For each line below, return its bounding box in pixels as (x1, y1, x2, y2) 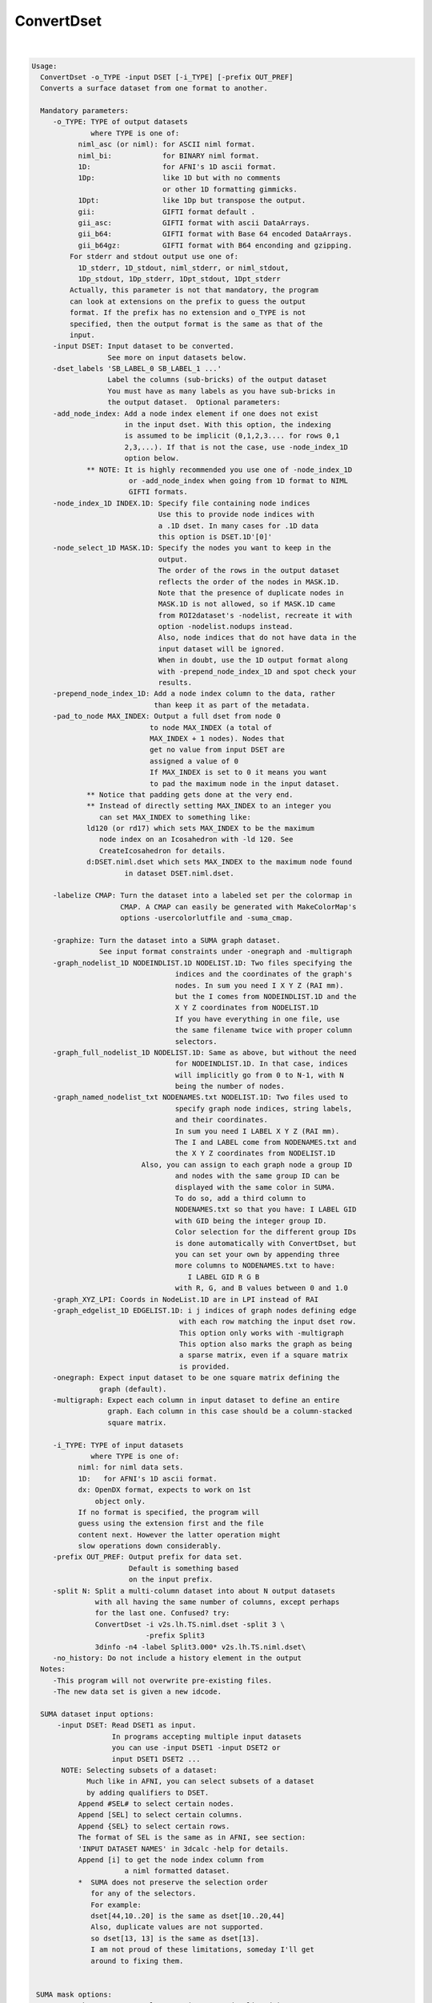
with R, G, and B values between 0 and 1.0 (174, 1284, 348, 1293)
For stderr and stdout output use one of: (69, 252, 239, 261)
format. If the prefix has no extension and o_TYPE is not (69, 308, 306, 317)
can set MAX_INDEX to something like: (98, 812, 251, 821)
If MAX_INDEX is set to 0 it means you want (149, 768, 327, 777)
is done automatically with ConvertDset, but (174, 1239, 357, 1247)
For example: (90, 1900, 142, 1909)
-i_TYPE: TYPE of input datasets (52, 1441, 184, 1449)
